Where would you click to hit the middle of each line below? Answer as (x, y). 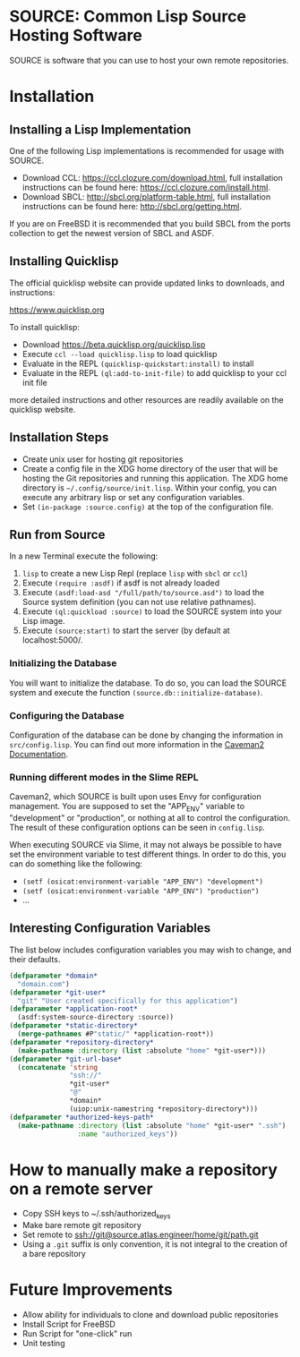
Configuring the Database (67, 715)
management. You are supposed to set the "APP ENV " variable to (127, 807)
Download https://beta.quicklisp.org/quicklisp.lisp (114, 344)
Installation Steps (59, 437)
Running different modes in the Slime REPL (104, 777)
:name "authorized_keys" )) (128, 1134)
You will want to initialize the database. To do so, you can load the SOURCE (148, 683)
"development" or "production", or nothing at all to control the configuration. (150, 818)
